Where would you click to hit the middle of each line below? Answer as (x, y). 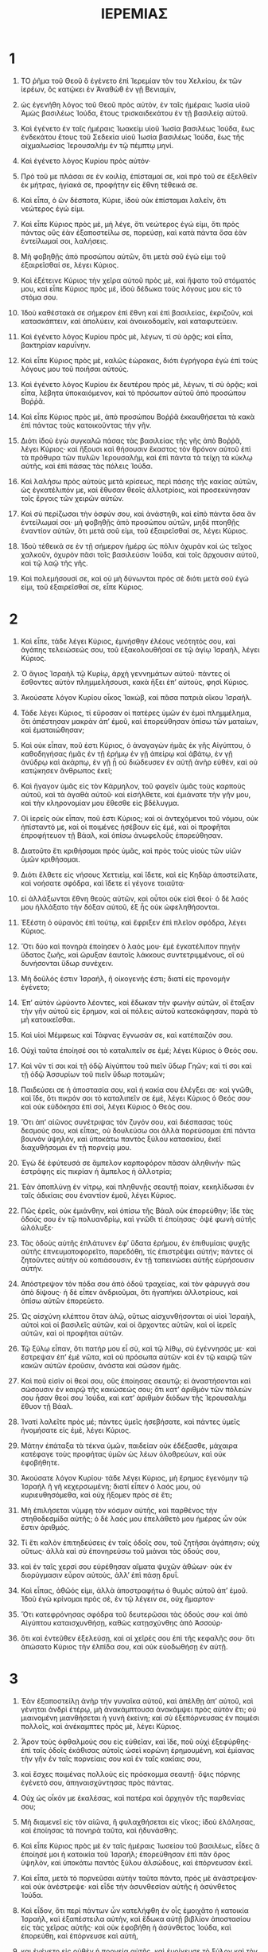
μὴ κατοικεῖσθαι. (48, 1019)
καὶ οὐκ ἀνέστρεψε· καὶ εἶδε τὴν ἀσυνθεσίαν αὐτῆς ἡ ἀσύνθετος (128, 1886)
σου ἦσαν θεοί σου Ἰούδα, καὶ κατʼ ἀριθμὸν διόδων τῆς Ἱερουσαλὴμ (133, 1398)
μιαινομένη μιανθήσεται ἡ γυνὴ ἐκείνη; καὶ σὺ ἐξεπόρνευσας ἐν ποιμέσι (140, 1718)
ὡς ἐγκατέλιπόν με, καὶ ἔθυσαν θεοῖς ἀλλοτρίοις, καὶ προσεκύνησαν (135, 490)
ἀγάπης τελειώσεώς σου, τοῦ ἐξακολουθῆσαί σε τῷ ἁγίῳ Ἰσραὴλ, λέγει (140, 649)
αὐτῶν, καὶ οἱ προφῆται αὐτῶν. (72, 1333)
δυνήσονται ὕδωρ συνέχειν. (67, 963)
